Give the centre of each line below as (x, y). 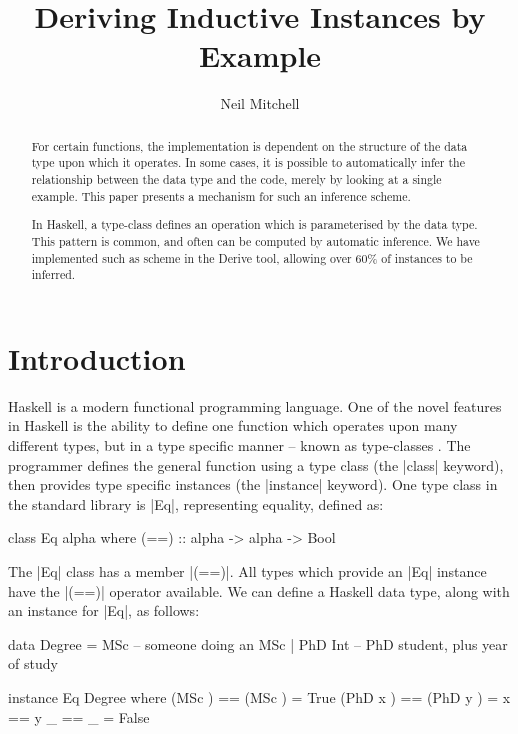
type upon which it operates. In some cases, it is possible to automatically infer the (248, 162)
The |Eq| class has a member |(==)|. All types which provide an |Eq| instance (247, 570)
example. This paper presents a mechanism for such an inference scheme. (221, 195)
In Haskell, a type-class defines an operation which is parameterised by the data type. (254, 224)
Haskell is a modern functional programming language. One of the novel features (255, 405)
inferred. (53, 274)
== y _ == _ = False (79, 716)
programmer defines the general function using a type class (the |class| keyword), (256, 464)
